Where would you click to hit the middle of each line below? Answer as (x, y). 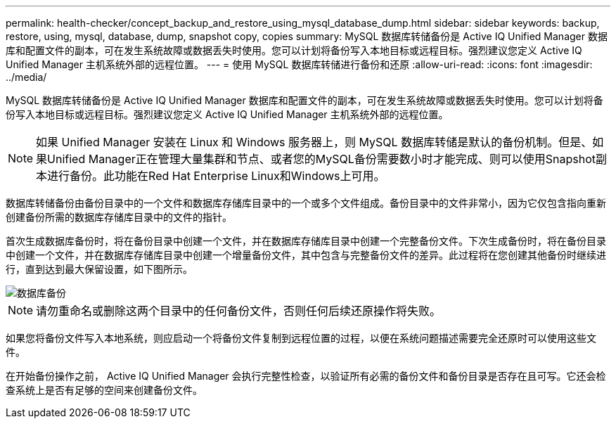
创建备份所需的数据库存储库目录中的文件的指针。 (119, 217)
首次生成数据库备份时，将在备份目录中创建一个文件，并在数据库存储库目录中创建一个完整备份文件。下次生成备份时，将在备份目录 (306, 241)
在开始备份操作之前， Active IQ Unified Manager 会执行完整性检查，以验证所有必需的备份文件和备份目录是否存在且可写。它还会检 (306, 376)
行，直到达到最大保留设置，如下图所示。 (99, 269)
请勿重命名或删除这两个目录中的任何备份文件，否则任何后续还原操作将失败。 (239, 311)
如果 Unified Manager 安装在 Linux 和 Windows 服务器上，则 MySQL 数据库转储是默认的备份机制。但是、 (314, 142)
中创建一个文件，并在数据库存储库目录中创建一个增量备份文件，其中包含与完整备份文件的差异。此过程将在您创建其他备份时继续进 (306, 255)
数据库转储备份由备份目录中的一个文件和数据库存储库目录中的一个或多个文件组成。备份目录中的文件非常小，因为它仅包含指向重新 (306, 203)
